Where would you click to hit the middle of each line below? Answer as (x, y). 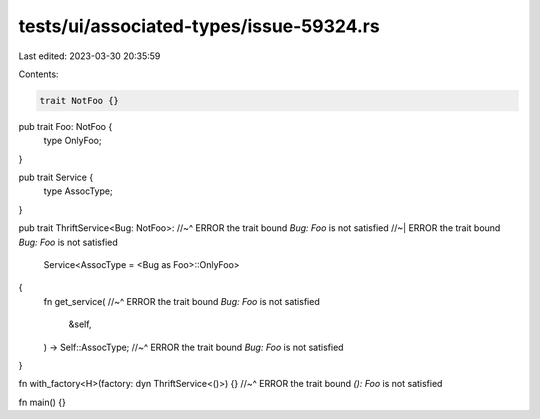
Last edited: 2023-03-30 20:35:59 (89, 56)
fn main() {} (42, 402)
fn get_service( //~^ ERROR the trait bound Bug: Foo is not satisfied (181, 301)
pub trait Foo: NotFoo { (65, 126)
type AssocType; (78, 191)
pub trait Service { (56, 177)
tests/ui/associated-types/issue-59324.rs (199, 26)
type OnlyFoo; (72, 141)
